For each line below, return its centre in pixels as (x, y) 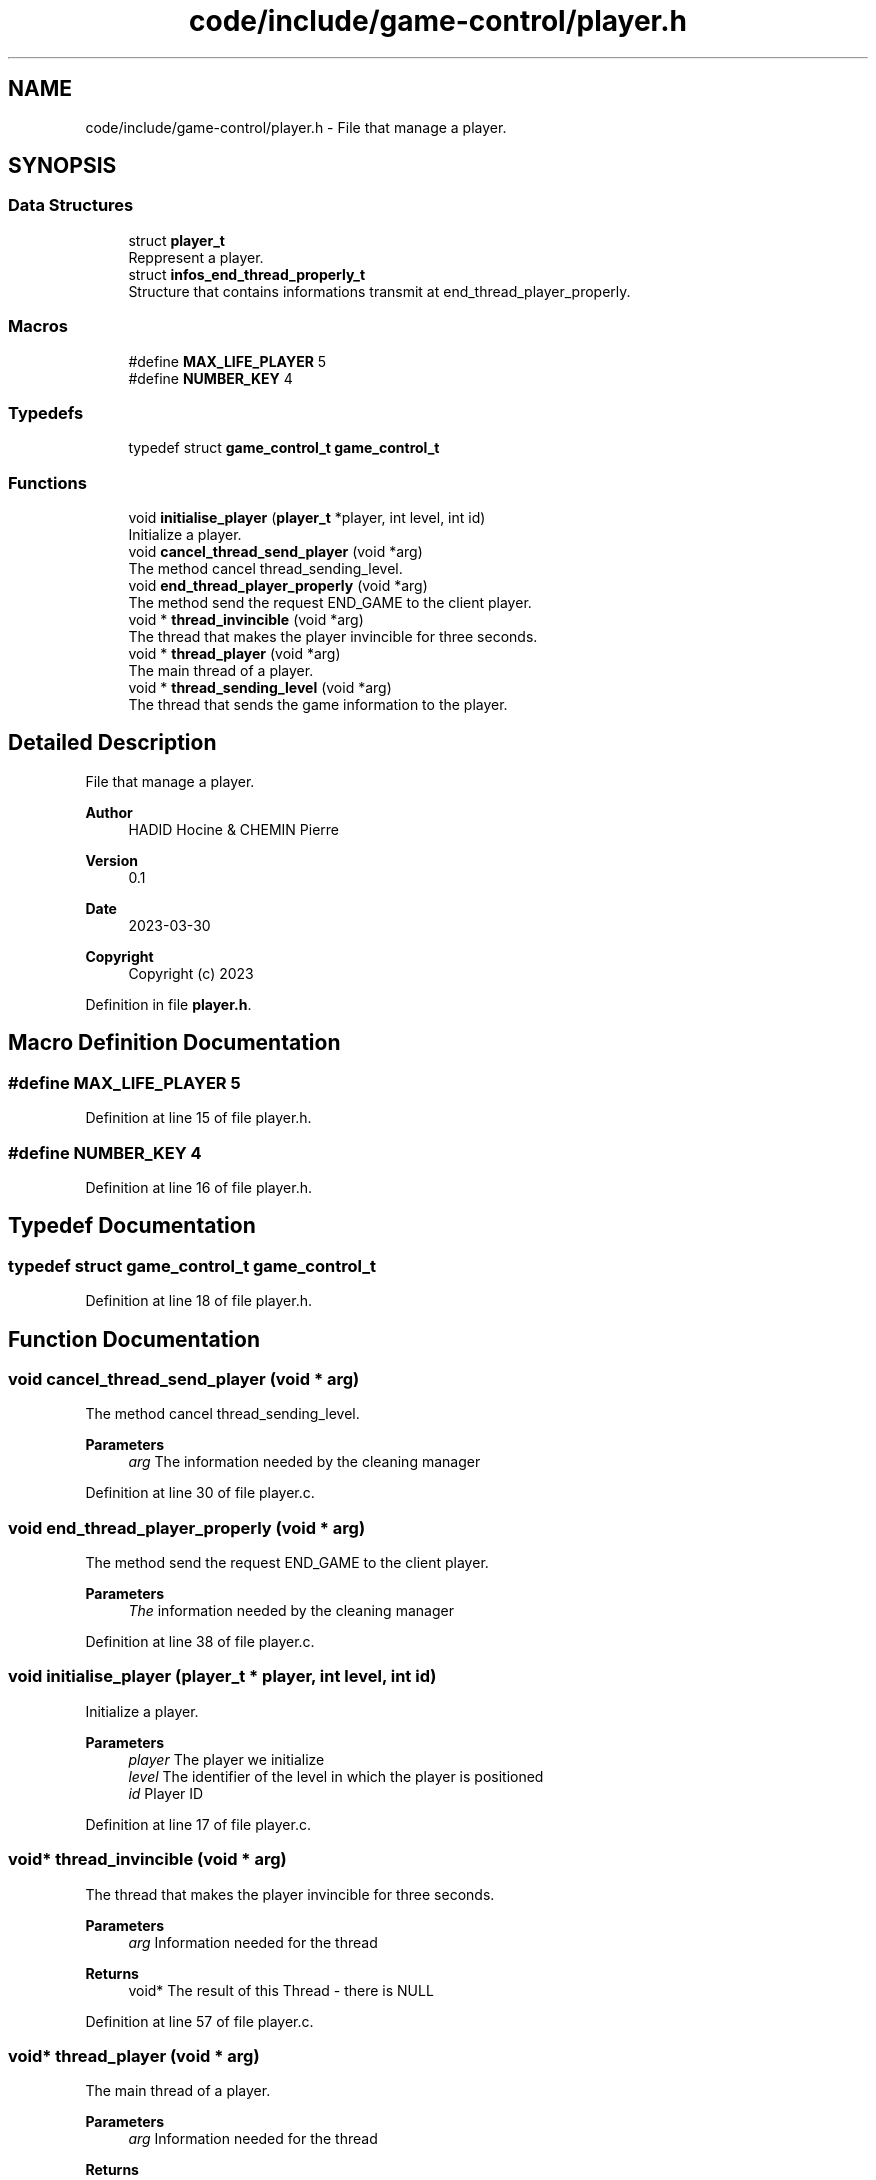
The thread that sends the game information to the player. (318, 705)
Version (111, 860)
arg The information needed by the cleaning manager (304, 1462)
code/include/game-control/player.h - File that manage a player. (296, 127)
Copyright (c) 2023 (191, 973)
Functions (47, 482)
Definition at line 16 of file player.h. (199, 1187)
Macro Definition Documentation (174, 1043)
